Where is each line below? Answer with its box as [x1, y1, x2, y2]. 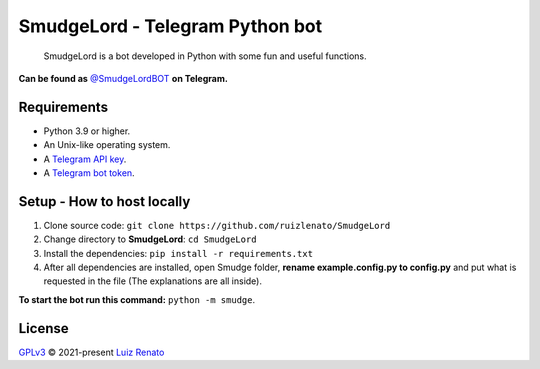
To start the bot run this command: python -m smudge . [18, 293, 255, 305]
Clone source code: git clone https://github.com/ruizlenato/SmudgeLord [43, 219, 391, 231]
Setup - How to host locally [18, 193, 191, 210]
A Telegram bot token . [43, 167, 135, 179]
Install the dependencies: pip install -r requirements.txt [43, 247, 314, 259]
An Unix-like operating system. [43, 139, 171, 151]
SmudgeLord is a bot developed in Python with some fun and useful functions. [43, 50, 367, 62]
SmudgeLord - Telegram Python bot [18, 15, 323, 37]
